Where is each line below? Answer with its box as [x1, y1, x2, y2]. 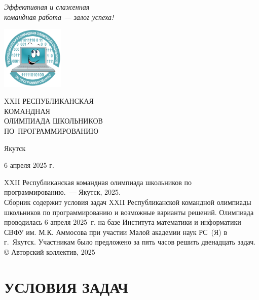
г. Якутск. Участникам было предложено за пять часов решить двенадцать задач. [4, 236, 256, 247]
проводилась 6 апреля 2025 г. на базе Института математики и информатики [4, 217, 241, 227]
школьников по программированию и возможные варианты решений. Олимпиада [4, 206, 254, 217]
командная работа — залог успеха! [4, 11, 114, 22]
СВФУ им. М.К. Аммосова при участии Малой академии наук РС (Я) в [4, 226, 227, 237]
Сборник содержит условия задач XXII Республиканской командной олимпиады [4, 196, 251, 207]
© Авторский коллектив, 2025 [4, 246, 95, 257]
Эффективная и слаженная [4, 2, 90, 12]
